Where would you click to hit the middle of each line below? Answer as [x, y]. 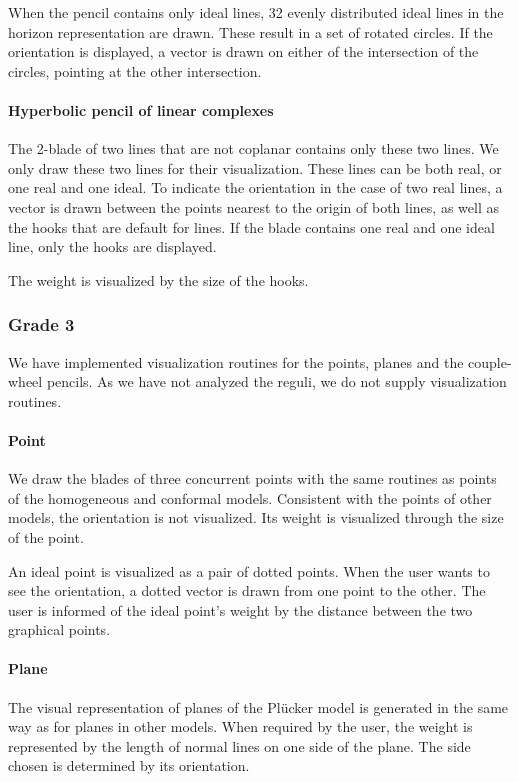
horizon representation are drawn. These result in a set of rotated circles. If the [250, 31]
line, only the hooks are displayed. [112, 246]
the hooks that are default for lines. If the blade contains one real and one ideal [251, 226]
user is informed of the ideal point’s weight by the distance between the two [240, 609]
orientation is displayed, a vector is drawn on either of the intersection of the [243, 51]
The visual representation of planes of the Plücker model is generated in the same [258, 706]
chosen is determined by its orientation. [129, 765]
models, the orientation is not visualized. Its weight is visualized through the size [256, 517]
